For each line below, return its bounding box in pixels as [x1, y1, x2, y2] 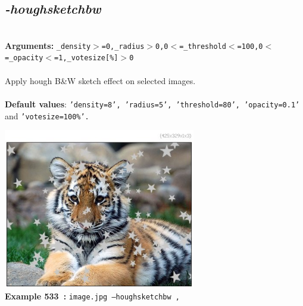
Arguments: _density [5, 39, 91, 51]
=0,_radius [101, 42, 145, 51]
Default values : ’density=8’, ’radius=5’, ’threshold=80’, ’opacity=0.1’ [5, 97, 300, 110]
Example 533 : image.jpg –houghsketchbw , [5, 290, 180, 302]
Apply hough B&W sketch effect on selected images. [5, 74, 196, 86]
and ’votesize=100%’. [5, 109, 89, 122]
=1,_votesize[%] [54, 54, 118, 63]
